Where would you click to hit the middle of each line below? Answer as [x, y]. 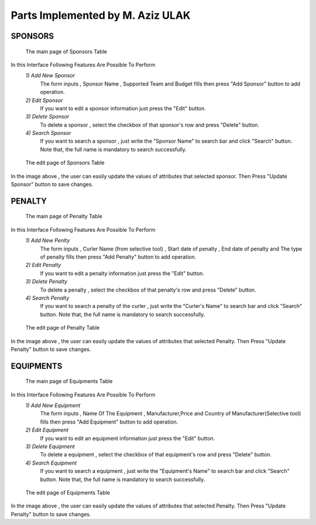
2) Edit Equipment [47, 430]
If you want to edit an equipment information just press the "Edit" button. [128, 438]
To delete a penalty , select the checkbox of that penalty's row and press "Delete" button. [148, 290]
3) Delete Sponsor [47, 117]
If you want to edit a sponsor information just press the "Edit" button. [123, 108]
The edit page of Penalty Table [63, 328]
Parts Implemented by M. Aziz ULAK [101, 15]
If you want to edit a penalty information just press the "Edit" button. [122, 273]
